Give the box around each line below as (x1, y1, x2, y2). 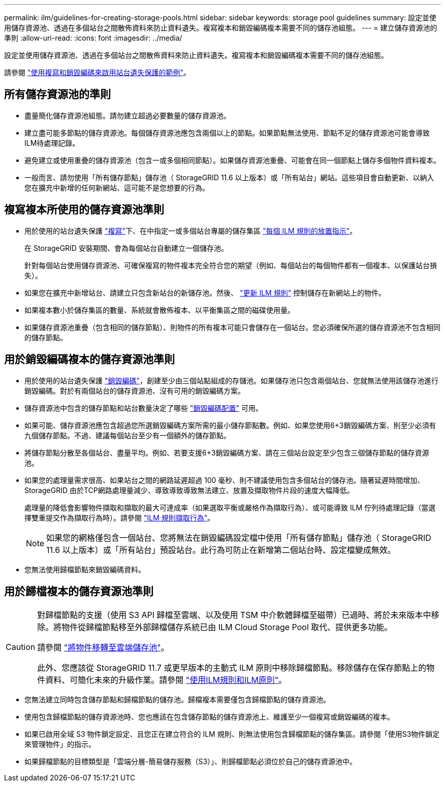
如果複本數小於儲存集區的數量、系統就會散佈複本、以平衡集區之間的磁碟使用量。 (24, 305, 295, 314)
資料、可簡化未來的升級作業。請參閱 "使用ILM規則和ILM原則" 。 (45, 675, 287, 685)
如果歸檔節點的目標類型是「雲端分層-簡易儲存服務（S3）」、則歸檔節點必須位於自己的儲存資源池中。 (24, 757, 357, 766)
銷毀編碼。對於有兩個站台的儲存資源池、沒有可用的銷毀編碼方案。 (24, 386, 245, 395)
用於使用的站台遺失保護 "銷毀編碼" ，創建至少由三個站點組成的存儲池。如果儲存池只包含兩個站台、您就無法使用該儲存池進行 (24, 376, 438, 385)
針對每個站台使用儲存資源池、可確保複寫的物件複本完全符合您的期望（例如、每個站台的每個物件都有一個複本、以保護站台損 (24, 260, 437, 270)
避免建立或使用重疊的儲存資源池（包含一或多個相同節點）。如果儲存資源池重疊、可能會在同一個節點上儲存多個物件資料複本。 (24, 155, 440, 165)
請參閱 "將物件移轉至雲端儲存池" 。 (37, 642, 169, 653)
